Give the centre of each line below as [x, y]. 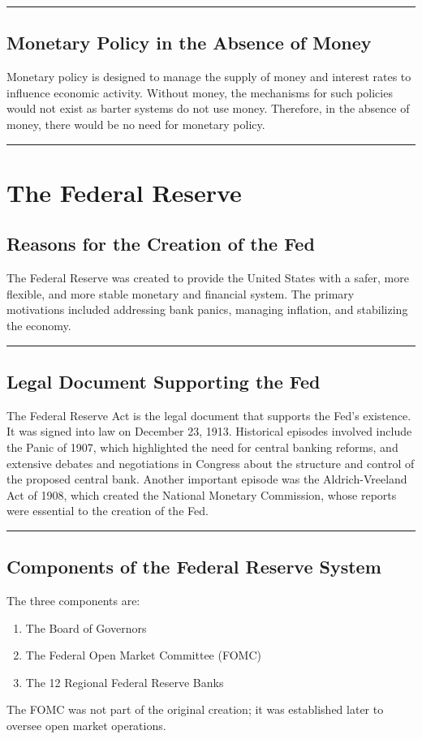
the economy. [39, 325]
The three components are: [73, 601]
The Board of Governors [86, 627]
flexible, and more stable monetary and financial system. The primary [181, 293]
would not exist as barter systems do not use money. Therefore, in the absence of [208, 108]
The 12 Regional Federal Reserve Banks [125, 682]
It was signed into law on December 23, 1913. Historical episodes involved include [209, 431]
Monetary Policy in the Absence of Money [189, 43]
